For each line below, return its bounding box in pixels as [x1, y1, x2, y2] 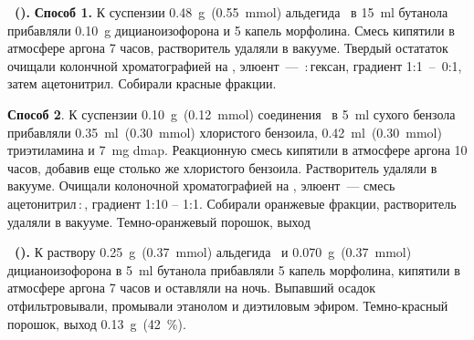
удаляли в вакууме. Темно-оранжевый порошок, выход [7, 211, 311, 231]
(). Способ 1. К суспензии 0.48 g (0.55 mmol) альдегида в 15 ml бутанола [15, 3, 448, 21]
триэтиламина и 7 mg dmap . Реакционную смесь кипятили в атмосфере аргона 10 [7, 140, 468, 160]
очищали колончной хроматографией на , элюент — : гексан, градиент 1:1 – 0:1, [7, 56, 462, 75]
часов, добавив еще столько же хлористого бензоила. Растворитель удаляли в [7, 158, 437, 177]
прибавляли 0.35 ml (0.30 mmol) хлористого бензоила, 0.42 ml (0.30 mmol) [7, 122, 442, 141]
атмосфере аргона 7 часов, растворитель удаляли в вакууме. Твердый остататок [7, 38, 448, 57]
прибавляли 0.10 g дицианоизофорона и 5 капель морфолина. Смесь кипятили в [7, 20, 455, 39]
